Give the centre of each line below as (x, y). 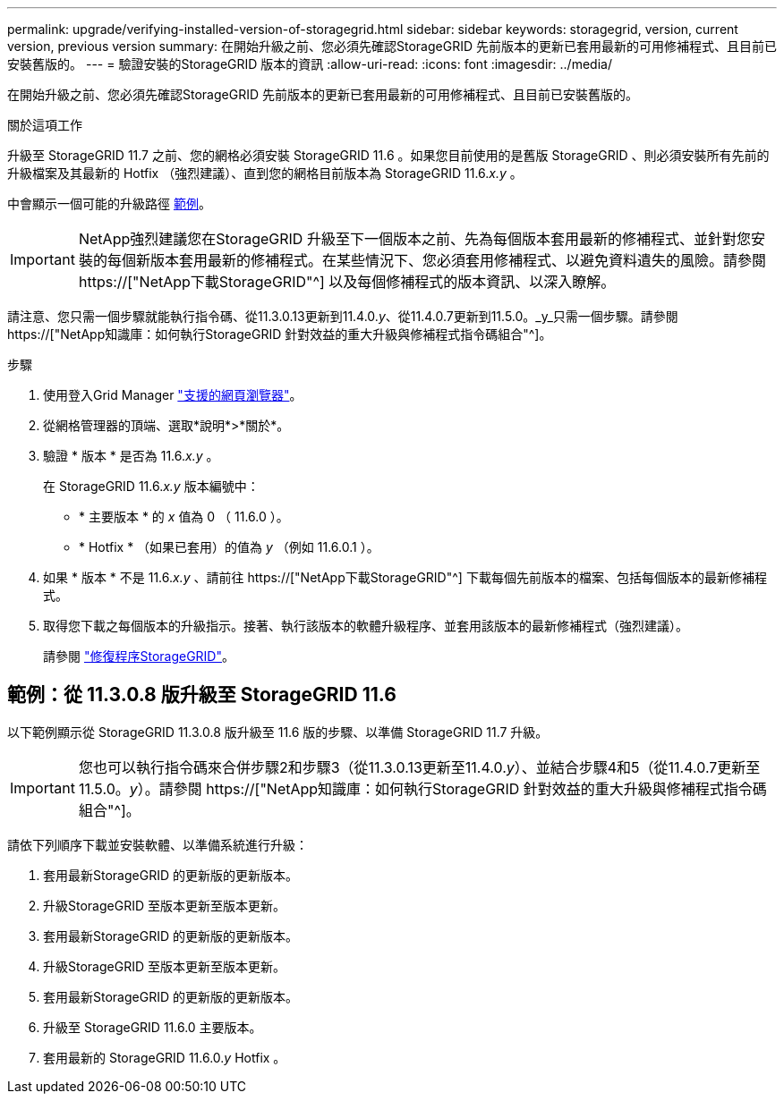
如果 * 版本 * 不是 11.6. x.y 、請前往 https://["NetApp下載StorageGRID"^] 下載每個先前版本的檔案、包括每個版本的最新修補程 (405, 577)
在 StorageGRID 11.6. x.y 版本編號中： (151, 486)
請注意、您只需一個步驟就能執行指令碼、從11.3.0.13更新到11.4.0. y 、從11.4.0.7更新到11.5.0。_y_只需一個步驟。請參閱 (343, 316)
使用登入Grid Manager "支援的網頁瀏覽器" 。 (173, 395)
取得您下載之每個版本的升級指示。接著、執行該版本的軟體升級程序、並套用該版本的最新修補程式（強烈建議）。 (366, 626)
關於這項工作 (45, 125)
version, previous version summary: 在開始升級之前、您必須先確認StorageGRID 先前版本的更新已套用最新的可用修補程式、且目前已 (392, 46)
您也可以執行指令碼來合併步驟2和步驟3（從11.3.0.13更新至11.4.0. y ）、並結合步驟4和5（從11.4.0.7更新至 (419, 767)
